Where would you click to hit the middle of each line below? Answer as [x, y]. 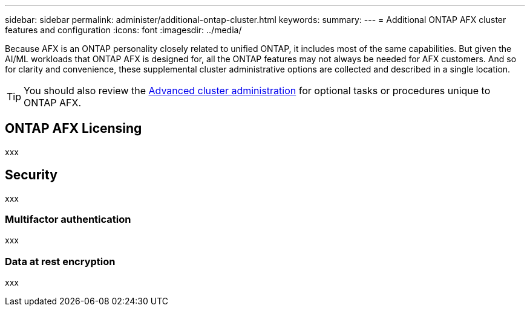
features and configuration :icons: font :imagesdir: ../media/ [123, 30]
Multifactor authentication [68, 220]
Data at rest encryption [60, 261]
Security [31, 175]
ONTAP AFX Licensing [74, 129]
